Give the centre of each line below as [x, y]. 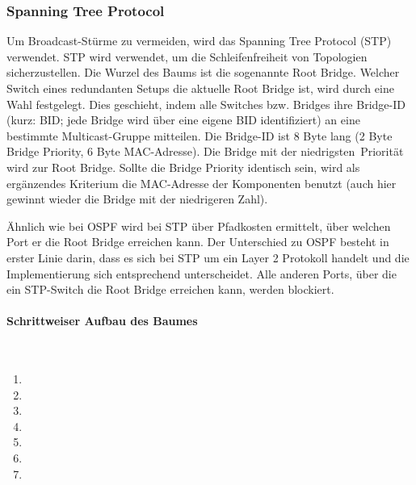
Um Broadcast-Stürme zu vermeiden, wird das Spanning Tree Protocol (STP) [199, 41]
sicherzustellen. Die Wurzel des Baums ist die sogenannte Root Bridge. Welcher [203, 72]
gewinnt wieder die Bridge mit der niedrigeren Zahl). [137, 199]
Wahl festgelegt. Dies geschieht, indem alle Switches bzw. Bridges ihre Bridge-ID [206, 104]
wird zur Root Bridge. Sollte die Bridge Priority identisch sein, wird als [183, 167]
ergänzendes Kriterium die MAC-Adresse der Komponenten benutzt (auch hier [202, 183]
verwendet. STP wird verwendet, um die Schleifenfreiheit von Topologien [187, 56]
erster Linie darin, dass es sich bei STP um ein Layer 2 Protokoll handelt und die [208, 257]
